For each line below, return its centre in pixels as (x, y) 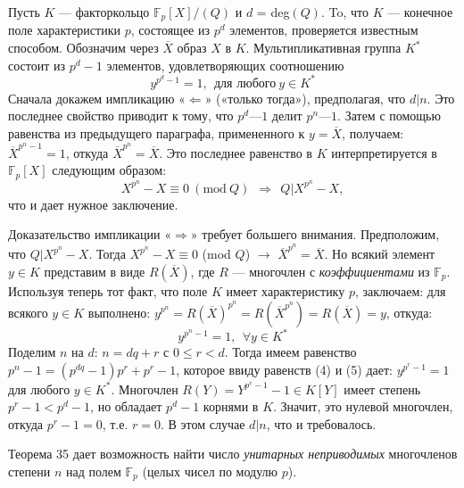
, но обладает (126, 406)
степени (29, 471)
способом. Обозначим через (83, 48)
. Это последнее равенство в (236, 152)
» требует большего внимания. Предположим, (315, 234)
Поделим (32, 352)
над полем (93, 471)
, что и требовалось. (321, 423)
